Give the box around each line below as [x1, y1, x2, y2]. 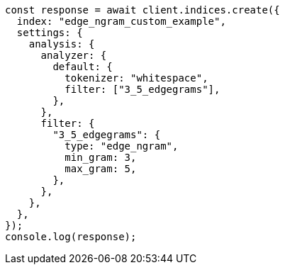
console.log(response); [5, 231, 137, 242]
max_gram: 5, [65, 163, 137, 174]
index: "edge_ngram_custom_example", [16, 16, 226, 27]
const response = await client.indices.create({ [5, 4, 280, 16]
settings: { [16, 27, 83, 38]
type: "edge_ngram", [65, 140, 179, 152]
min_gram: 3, [65, 152, 137, 163]
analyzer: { [40, 50, 107, 61]
